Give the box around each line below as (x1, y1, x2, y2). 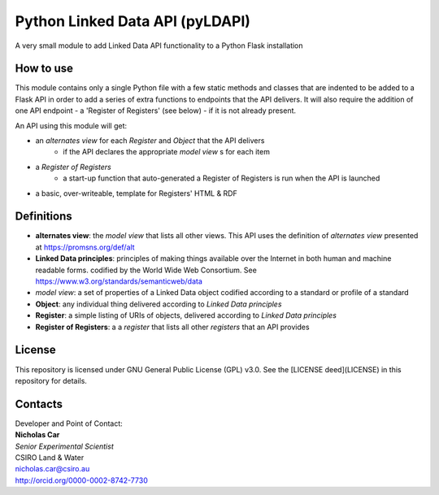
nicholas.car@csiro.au (15, 464, 90, 474)
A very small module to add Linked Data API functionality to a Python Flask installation (15, 41, 304, 50)
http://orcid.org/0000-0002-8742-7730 (15, 475, 148, 485)
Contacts (15, 397, 63, 410)
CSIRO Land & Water (15, 452, 85, 462)
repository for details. (15, 376, 87, 385)
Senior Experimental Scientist (15, 441, 114, 451)
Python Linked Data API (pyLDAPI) (15, 12, 251, 30)
